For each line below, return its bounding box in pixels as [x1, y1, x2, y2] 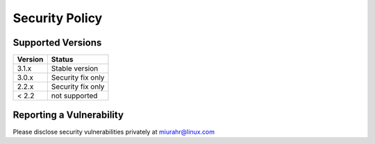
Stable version [51, 64, 99, 73]
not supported [51, 91, 98, 100]
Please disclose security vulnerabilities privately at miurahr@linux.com [12, 127, 215, 136]
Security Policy [12, 10, 103, 26]
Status [51, 55, 74, 64]
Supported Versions [12, 37, 102, 48]
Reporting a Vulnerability [12, 109, 124, 121]
